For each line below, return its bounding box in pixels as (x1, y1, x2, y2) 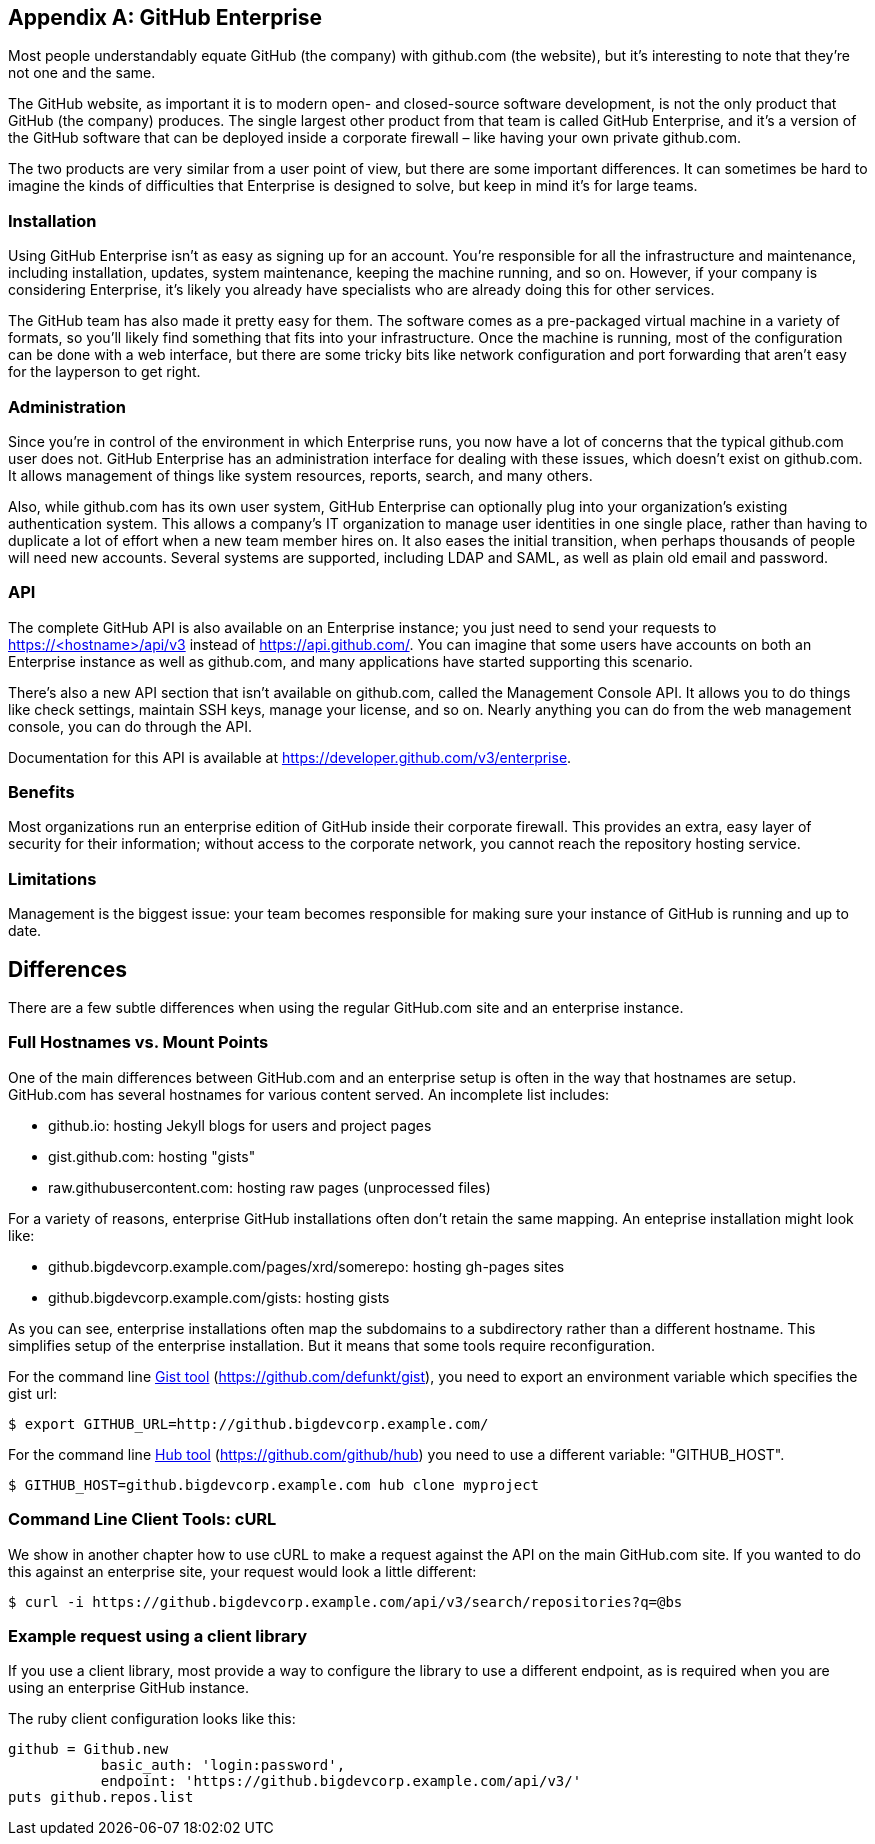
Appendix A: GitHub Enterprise (8, 5, 323, 30)
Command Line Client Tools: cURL (8, 1509, 277, 1530)
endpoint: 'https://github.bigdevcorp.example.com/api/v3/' (100, 1773, 582, 1790)
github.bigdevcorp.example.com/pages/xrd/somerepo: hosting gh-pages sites (48, 1257, 565, 1275)
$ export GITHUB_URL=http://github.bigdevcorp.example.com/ (8, 1415, 489, 1432)
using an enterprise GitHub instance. (8, 1679, 249, 1697)
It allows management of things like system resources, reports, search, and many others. (8, 466, 593, 484)
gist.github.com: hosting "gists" (48, 1147, 256, 1165)
